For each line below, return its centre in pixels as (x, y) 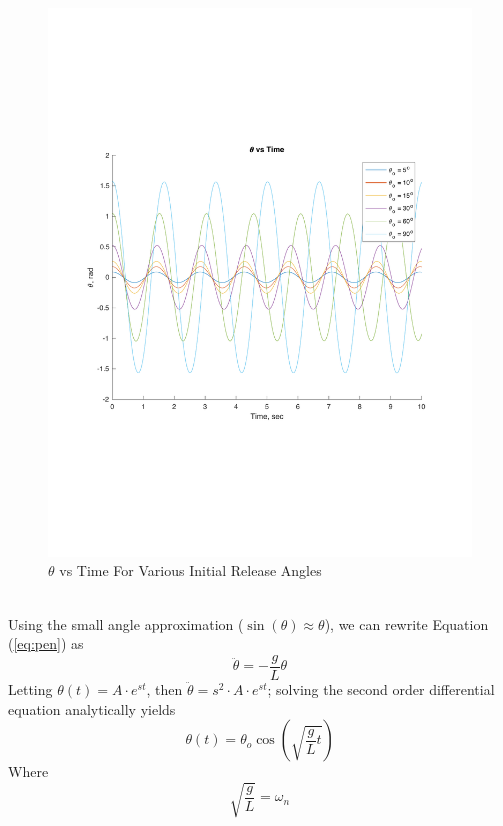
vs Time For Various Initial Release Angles (190, 570)
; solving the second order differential (381, 688)
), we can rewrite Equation (406, 623)
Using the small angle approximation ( (126, 623)
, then (164, 688)
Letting (30, 688)
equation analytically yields (92, 708)
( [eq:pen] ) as (46, 643)
